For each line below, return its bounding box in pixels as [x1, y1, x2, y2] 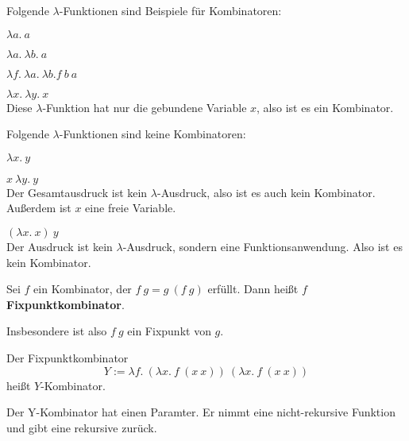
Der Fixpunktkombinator [6, 349, 129, 366]
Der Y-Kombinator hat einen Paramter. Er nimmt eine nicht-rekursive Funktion [6, 404, 395, 420]
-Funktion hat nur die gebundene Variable [42, 99, 247, 115]
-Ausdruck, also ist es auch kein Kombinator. [156, 184, 376, 200]
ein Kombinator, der [33, 280, 132, 297]
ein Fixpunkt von [127, 323, 211, 339]
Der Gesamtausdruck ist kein [6, 184, 148, 200]
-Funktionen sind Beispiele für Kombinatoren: [59, 2, 282, 18]
